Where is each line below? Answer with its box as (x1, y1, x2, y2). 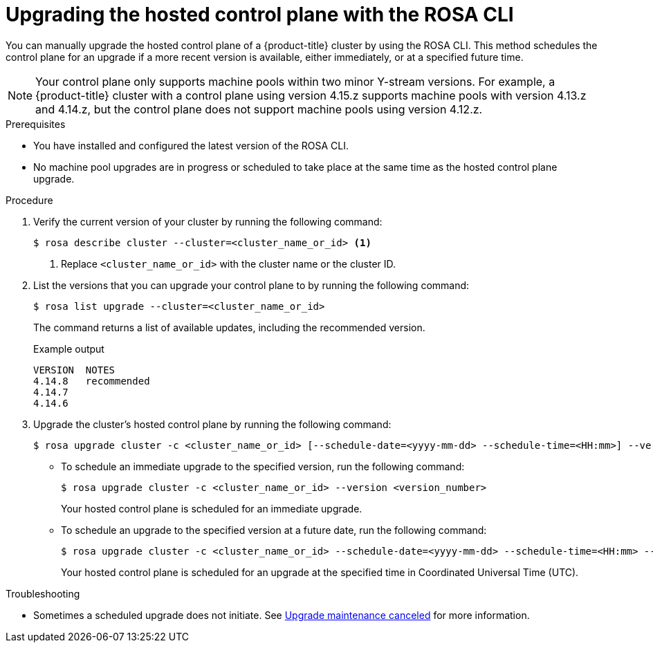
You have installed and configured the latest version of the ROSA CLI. (33, 139, 349, 151)
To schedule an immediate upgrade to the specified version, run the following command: (61, 460, 465, 472)
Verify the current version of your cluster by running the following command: (33, 215, 383, 228)
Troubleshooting (6, 587, 80, 600)
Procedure (6, 194, 53, 206)
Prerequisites (6, 118, 66, 130)
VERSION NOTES (33, 364, 116, 376)
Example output (33, 342, 104, 355)
